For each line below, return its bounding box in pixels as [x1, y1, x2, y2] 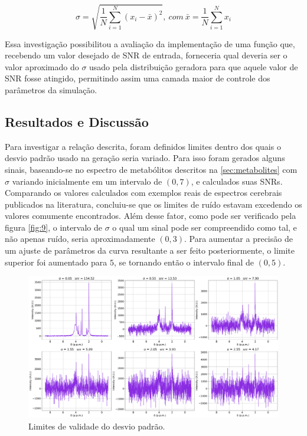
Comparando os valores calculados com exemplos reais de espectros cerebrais [5, 186, 282, 199]
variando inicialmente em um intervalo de [12, 175, 162, 187]
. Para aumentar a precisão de [184, 232, 293, 245]
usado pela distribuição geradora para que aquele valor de [89, 60, 298, 73]
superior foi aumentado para [5, 255, 107, 268]
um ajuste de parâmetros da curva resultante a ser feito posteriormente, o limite [5, 244, 295, 257]
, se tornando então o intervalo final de [113, 255, 254, 268]
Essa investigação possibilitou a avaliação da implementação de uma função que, [5, 37, 295, 50]
